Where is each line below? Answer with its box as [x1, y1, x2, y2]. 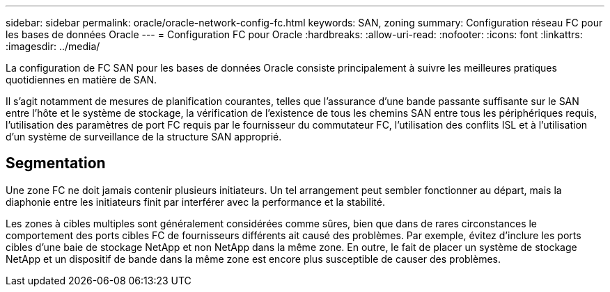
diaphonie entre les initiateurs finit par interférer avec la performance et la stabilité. [6, 195, 385, 208]
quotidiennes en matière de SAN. [6, 74, 157, 86]
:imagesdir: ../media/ [6, 40, 100, 52]
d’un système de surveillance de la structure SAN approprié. [6, 131, 282, 143]
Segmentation [6, 154, 106, 172]
